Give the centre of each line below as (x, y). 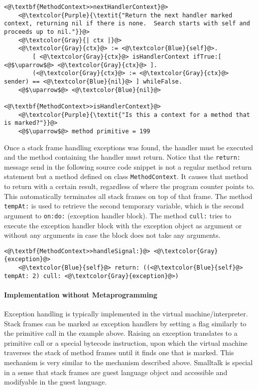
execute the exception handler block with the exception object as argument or (123, 225)
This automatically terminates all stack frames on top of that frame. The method (128, 196)
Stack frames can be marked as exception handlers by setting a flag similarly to (125, 323)
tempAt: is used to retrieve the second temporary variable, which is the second (124, 206)
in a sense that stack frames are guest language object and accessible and (116, 372)
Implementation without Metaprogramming (81, 294)
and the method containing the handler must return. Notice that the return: (123, 157)
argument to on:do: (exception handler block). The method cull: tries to (118, 215)
